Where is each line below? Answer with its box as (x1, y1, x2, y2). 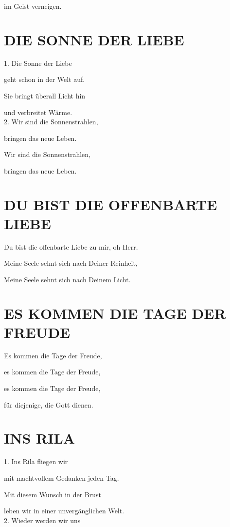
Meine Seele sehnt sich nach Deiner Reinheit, (4, 258, 138, 268)
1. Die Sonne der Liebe (4, 58, 72, 68)
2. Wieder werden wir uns (4, 515, 81, 525)
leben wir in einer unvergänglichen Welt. (4, 506, 124, 516)
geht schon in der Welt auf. (4, 74, 85, 84)
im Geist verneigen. (4, 1, 62, 11)
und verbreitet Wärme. (4, 107, 72, 117)
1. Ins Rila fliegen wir (4, 456, 68, 467)
